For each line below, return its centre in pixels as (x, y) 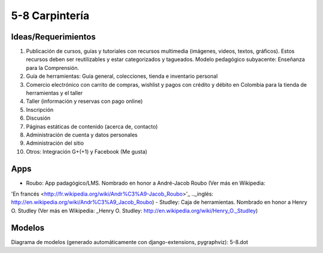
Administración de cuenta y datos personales (82, 135)
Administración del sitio (55, 143)
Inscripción (40, 109)
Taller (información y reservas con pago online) (84, 101)
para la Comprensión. (53, 68)
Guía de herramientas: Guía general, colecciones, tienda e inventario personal (122, 76)
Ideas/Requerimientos (53, 37)
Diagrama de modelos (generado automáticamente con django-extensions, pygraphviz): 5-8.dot (129, 242)
